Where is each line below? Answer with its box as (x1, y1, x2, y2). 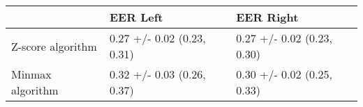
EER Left (110, 9, 163, 25)
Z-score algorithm (11, 38, 97, 54)
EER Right (236, 9, 299, 25)
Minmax (11, 66, 52, 82)
